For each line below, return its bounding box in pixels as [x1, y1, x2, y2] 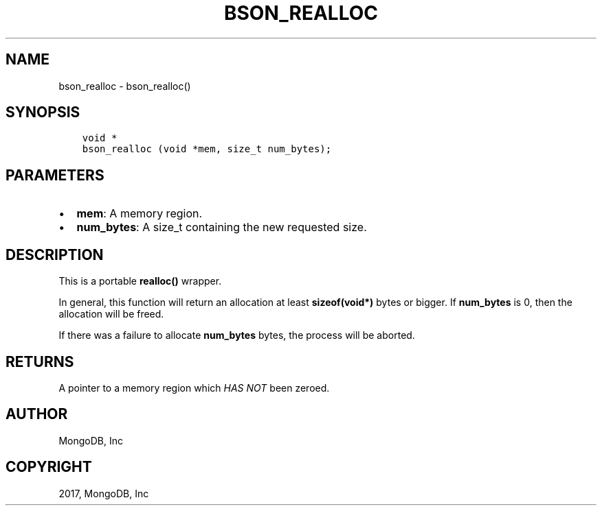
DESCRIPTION [5, 246, 104, 263]
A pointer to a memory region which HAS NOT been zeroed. [58, 381, 330, 394]
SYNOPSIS [5, 104, 80, 121]
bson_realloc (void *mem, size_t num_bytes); [82, 143, 332, 155]
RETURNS [5, 353, 74, 370]
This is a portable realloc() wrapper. [58, 275, 222, 287]
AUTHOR [5, 405, 68, 423]
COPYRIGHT [5, 458, 92, 476]
